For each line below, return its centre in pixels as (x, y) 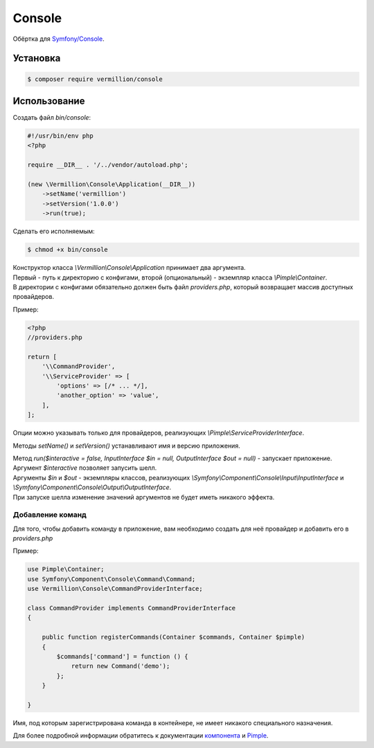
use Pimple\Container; (66, 569)
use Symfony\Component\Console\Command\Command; (112, 579)
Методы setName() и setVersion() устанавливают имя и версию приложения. (126, 446)
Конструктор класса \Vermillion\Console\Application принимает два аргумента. (129, 268)
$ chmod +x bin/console (68, 250)
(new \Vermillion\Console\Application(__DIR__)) (112, 184)
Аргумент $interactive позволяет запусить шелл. (85, 468)
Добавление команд (50, 515)
